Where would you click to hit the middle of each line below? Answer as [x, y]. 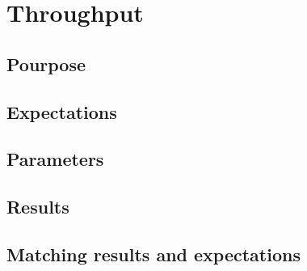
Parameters [55, 159]
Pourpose [46, 64]
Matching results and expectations [153, 254]
